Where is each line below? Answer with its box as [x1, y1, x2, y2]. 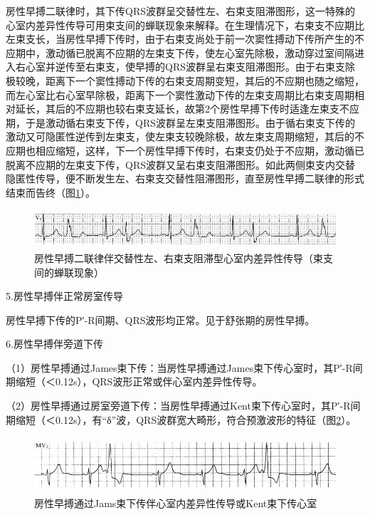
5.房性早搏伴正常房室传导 [6, 288, 123, 303]
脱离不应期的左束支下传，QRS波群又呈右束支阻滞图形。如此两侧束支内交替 [6, 157, 355, 172]
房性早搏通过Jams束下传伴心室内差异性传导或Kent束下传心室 [34, 495, 317, 510]
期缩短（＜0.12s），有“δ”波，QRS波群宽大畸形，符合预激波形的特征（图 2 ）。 [6, 412, 356, 427]
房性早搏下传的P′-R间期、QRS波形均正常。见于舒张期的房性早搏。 [6, 312, 315, 327]
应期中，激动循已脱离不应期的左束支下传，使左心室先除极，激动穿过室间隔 [6, 45, 354, 60]
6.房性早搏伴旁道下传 [6, 336, 103, 351]
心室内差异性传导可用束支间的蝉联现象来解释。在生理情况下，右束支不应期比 [6, 17, 364, 32]
